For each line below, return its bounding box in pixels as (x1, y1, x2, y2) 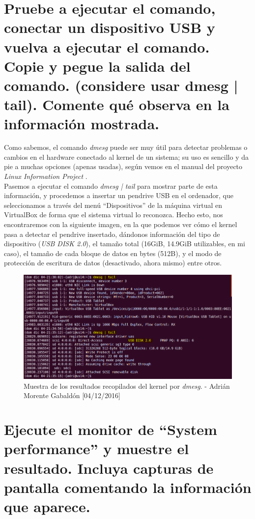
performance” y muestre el (4, 438, 189, 459)
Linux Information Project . (4, 171, 87, 181)
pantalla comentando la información (4, 477, 252, 497)
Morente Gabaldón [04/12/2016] (24, 390, 120, 401)
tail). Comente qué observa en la (4, 94, 229, 115)
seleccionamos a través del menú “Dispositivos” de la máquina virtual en (4, 200, 223, 210)
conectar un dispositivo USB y (4, 17, 215, 37)
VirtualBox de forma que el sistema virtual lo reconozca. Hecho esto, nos (4, 209, 223, 220)
